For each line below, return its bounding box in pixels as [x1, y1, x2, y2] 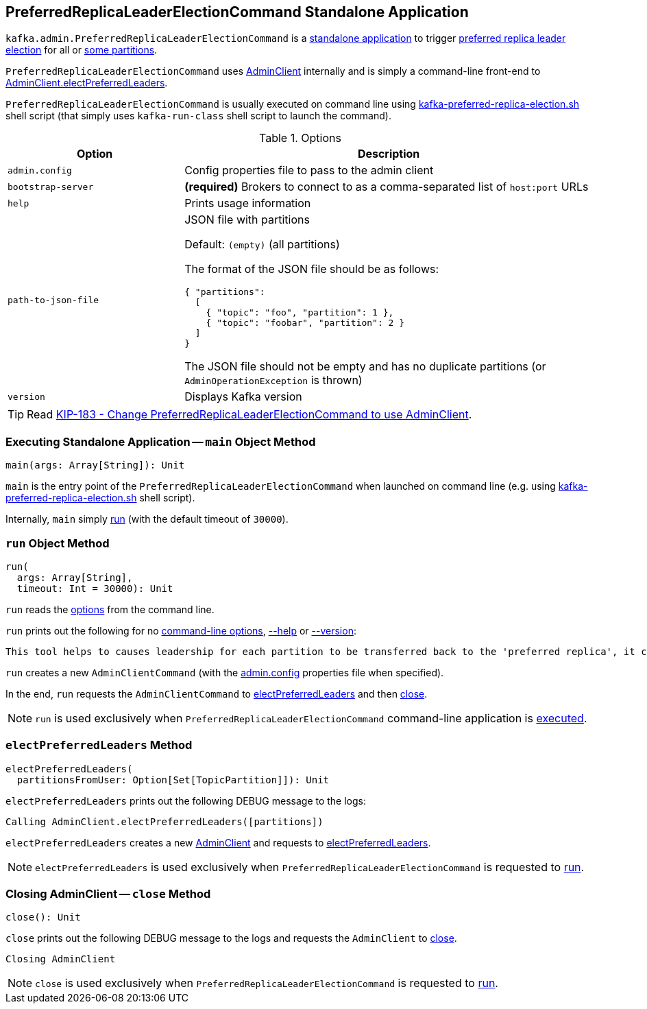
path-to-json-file [8, 294, 99, 305]
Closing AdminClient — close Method [5, 887, 211, 901]
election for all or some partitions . [5, 44, 158, 56]
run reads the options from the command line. [5, 603, 215, 615]
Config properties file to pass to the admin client [184, 163, 434, 178]
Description [357, 147, 420, 161]
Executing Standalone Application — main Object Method [5, 434, 316, 449]
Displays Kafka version [184, 390, 302, 404]
